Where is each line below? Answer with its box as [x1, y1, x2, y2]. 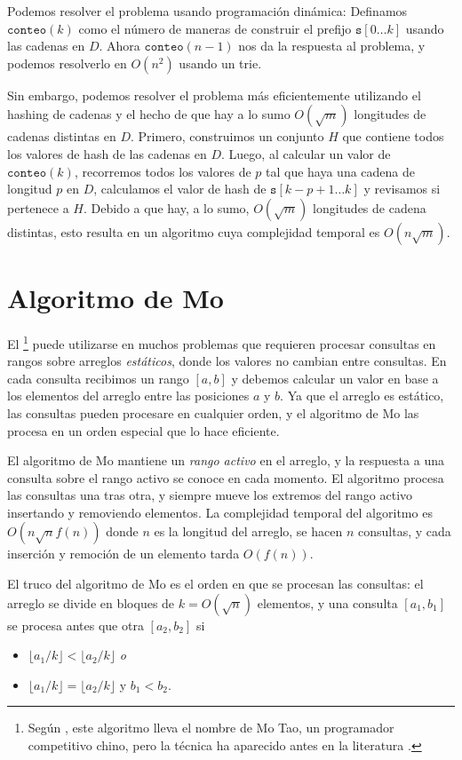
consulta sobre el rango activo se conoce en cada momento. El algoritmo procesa [7, 468, 444, 487]
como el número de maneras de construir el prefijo [78, 19, 352, 37]
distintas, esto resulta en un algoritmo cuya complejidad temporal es [7, 222, 380, 241]
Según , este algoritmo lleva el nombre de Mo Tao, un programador [28, 718, 394, 737]
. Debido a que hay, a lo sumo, [83, 198, 250, 217]
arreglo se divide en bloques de [7, 593, 175, 612]
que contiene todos [342, 127, 444, 146]
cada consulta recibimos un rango [7, 368, 189, 387]
